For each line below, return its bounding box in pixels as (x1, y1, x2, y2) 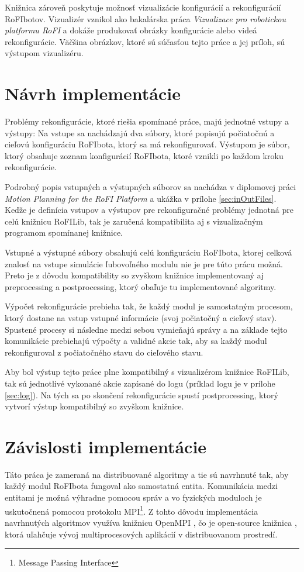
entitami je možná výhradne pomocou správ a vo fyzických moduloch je (5, 491, 262, 504)
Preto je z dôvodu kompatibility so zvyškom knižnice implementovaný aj (5, 269, 264, 281)
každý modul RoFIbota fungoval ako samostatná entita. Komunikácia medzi (5, 480, 278, 492)
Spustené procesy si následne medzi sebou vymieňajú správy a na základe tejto (5, 323, 288, 335)
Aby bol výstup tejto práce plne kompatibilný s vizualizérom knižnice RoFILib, (5, 366, 289, 378)
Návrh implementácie (5, 81, 181, 105)
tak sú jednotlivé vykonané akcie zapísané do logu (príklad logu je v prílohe (5, 377, 275, 389)
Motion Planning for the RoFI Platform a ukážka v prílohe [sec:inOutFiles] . (5, 192, 277, 204)
